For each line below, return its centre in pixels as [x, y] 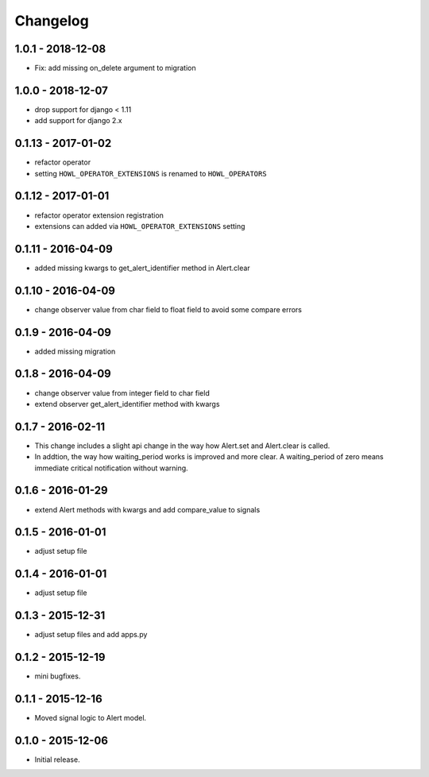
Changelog [52, 21]
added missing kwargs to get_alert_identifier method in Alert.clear [142, 268]
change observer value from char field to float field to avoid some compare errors [168, 309]
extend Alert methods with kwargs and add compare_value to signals [147, 509]
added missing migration [75, 351]
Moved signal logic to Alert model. [91, 718]
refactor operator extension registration [99, 215]
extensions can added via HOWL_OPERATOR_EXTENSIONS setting [140, 226]
